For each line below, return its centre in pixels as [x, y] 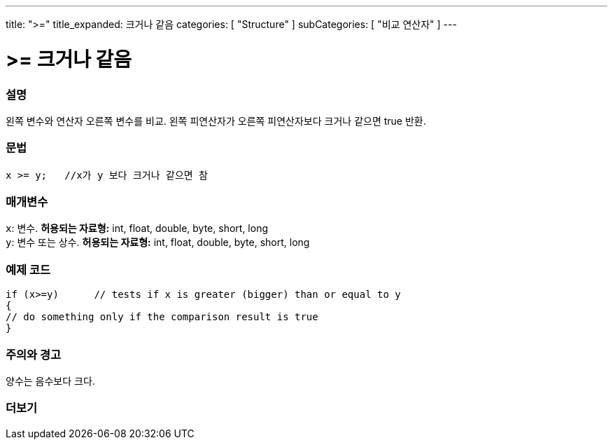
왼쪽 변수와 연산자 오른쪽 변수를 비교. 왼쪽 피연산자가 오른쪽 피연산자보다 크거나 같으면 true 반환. [216, 121]
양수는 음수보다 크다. [50, 381]
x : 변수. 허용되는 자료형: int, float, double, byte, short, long [137, 228]
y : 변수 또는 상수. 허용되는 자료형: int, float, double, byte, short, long [158, 242]
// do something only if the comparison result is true [162, 317]
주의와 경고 [34, 354]
